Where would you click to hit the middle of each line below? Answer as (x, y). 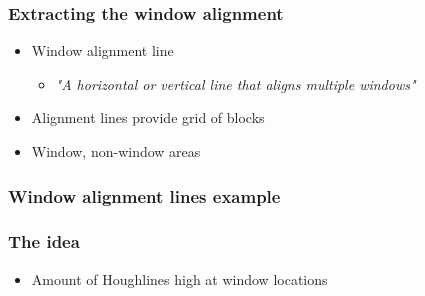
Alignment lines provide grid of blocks (148, 117)
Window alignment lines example (144, 195)
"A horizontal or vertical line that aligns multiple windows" (235, 83)
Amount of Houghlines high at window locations (179, 278)
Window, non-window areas (116, 151)
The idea (44, 241)
